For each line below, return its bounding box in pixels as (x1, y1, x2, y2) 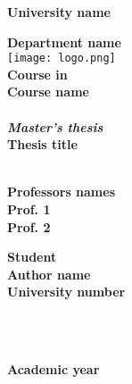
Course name (7, 82, 89, 101)
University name (7, 3, 111, 21)
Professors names (7, 182, 116, 201)
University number (7, 282, 126, 301)
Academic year (7, 360, 100, 379)
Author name (7, 264, 91, 283)
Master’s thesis (7, 117, 103, 136)
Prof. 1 (7, 200, 51, 218)
